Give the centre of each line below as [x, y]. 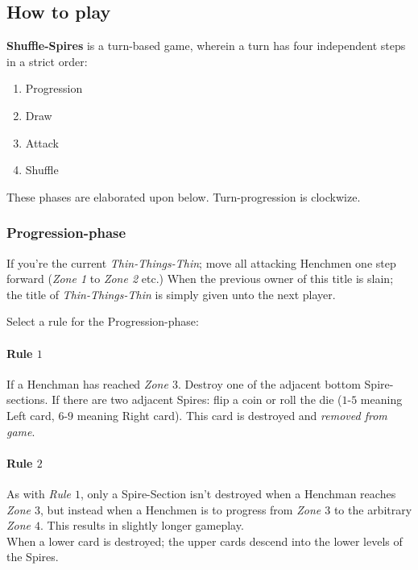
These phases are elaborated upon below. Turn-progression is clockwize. [184, 196]
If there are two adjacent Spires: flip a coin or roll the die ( [197, 399]
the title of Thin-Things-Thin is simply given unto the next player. [171, 294]
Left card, [31, 415]
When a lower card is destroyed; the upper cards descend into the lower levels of [205, 541]
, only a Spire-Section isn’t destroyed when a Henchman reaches [238, 493]
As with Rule [39, 493]
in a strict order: [47, 61]
